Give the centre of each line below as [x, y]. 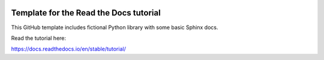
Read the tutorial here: [38, 38]
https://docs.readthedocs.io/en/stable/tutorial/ [68, 49]
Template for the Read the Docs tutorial [86, 13]
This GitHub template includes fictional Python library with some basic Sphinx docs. [115, 27]
